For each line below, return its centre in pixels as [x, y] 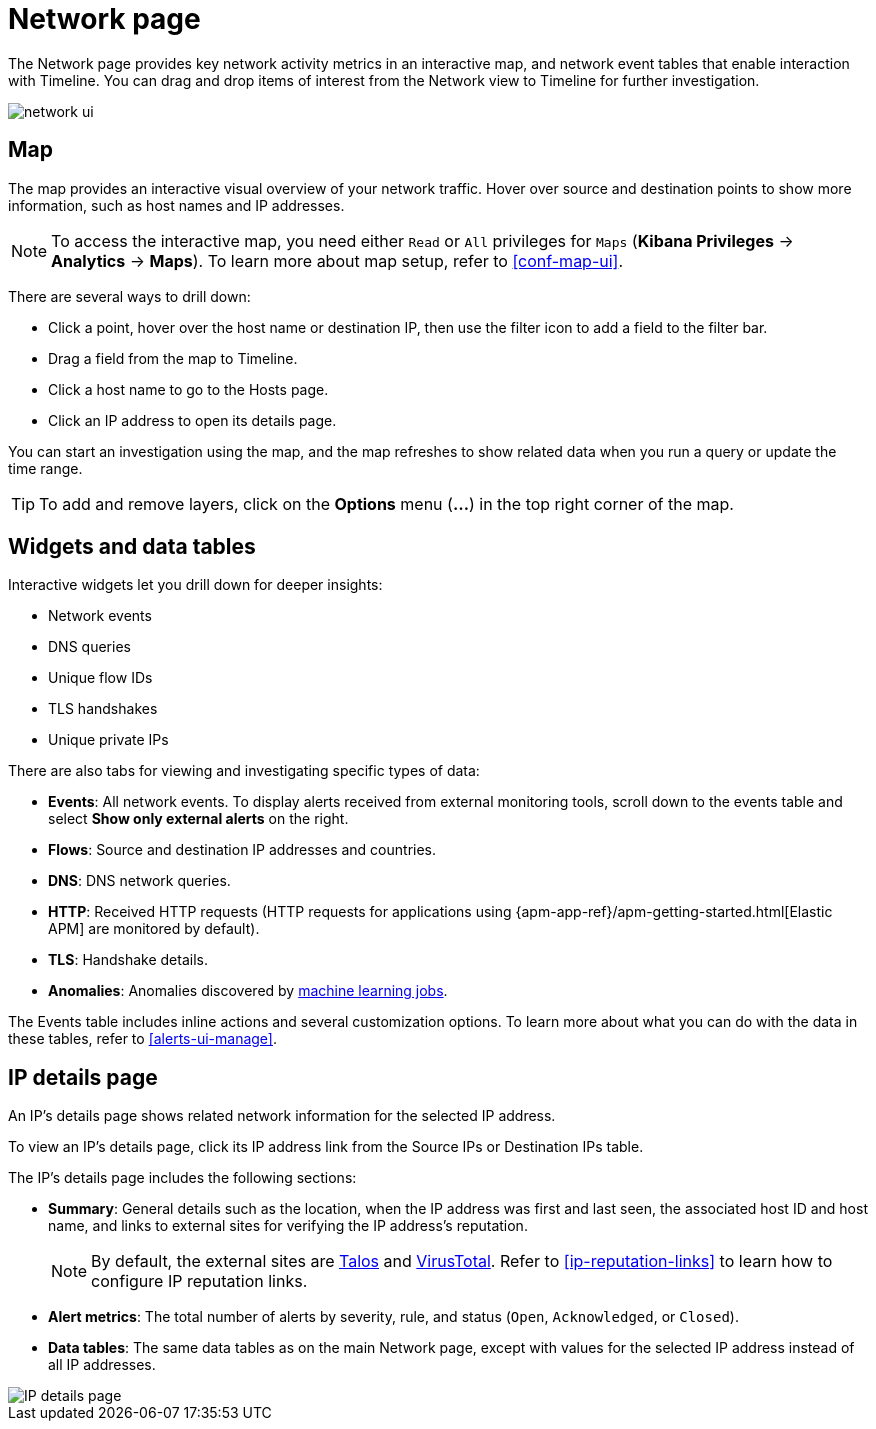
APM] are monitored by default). [154, 929]
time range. [45, 468]
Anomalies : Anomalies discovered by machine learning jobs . [248, 991]
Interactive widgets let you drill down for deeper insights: [195, 585]
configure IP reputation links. [199, 1281]
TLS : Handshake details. [128, 960]
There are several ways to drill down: [129, 296]
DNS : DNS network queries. [139, 881]
